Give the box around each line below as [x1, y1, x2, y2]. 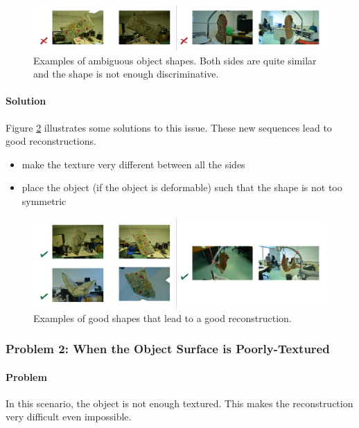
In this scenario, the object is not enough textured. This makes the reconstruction [6, 395, 353, 410]
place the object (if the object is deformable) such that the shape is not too [21, 180, 342, 195]
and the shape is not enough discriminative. [33, 66, 219, 81]
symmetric [21, 193, 67, 208]
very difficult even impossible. [6, 409, 132, 424]
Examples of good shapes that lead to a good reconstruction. [33, 310, 292, 325]
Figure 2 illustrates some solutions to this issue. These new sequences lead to [6, 120, 332, 134]
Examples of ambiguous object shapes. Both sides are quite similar [33, 53, 317, 67]
